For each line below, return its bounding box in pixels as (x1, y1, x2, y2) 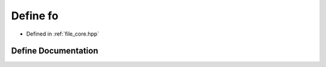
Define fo (11, 9, 59, 22)
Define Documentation (11, 46, 98, 56)
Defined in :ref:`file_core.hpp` (26, 30, 100, 37)
